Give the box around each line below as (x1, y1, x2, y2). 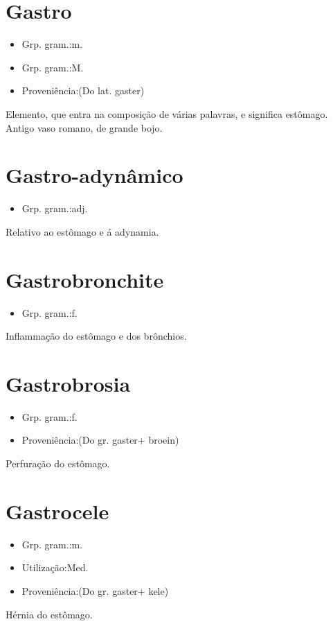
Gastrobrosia (6, 369, 131, 397)
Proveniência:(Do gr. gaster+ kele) (21, 583, 169, 598)
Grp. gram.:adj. (21, 201, 88, 216)
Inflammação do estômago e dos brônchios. (6, 329, 187, 343)
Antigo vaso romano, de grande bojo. (6, 120, 163, 134)
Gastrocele (6, 496, 109, 525)
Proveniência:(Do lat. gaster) (21, 83, 145, 98)
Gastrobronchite (6, 265, 164, 293)
